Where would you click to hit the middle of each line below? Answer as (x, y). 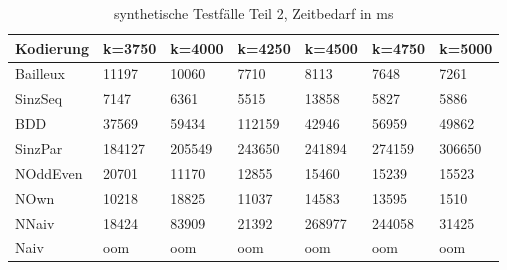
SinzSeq (39, 98)
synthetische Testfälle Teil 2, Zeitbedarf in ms (253, 13)
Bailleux (40, 73)
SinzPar (39, 147)
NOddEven (49, 172)
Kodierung (52, 47)
